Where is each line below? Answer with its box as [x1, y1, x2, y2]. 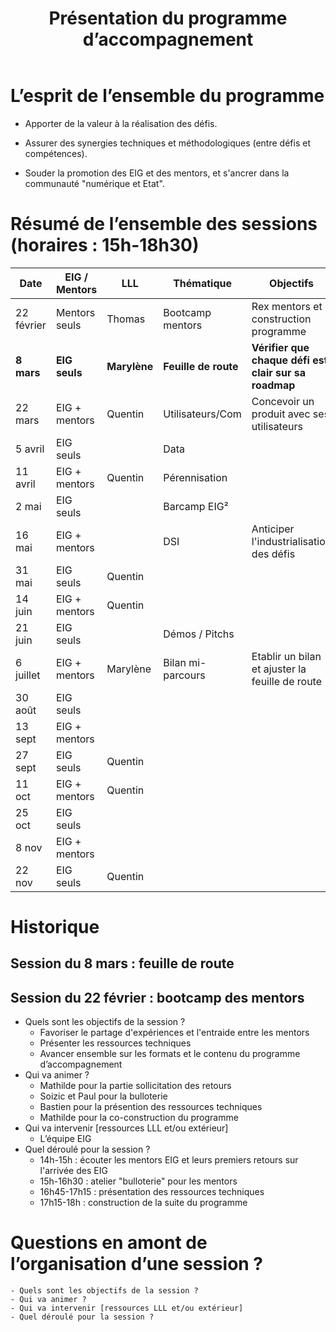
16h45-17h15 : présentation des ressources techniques [39, 1186, 265, 1198]
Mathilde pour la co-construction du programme [39, 1112, 239, 1124]
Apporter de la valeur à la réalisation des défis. [24, 117, 218, 129]
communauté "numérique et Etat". [24, 177, 165, 189]
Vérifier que [251, 340, 310, 354]
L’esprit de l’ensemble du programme [10, 85, 325, 107]
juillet [15, 668, 41, 682]
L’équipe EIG [39, 1133, 92, 1145]
